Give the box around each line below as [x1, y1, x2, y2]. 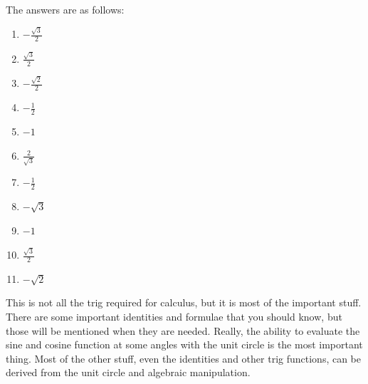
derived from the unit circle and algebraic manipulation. [6, 365, 251, 380]
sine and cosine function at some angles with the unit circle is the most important [6, 337, 363, 352]
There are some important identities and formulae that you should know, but [6, 309, 342, 324]
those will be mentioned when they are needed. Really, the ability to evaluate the [6, 323, 360, 338]
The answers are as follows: [6, 2, 125, 16]
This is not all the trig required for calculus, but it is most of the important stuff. [6, 295, 362, 310]
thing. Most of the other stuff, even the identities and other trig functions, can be [6, 351, 362, 365]
